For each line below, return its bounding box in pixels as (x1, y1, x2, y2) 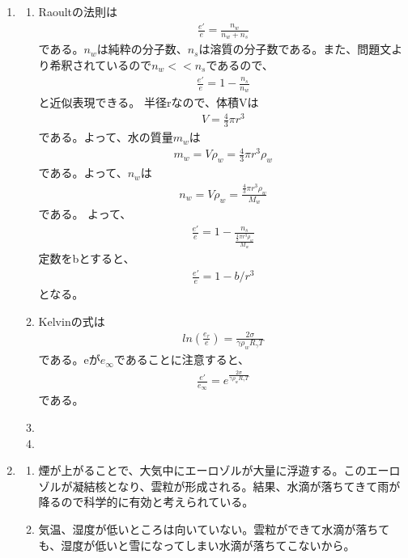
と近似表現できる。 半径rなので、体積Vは (38, 94, 259, 111)
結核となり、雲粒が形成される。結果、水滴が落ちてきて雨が (83, 477, 401, 494)
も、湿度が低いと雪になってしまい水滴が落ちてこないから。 (38, 536, 355, 553)
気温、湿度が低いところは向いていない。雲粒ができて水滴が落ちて (38, 520, 390, 537)
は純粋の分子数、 (96, 40, 188, 57)
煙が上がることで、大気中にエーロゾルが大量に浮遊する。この (38, 462, 367, 479)
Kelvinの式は (38, 312, 105, 329)
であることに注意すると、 (113, 351, 250, 368)
